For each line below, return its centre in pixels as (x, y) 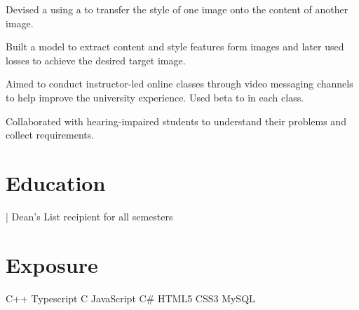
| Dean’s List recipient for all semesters (89, 216)
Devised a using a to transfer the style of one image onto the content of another (177, 9)
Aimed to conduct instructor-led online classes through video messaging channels (179, 84)
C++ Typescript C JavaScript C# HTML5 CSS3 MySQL (130, 298)
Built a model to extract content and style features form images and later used (175, 47)
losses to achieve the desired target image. (96, 60)
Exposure (52, 264)
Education (56, 182)
